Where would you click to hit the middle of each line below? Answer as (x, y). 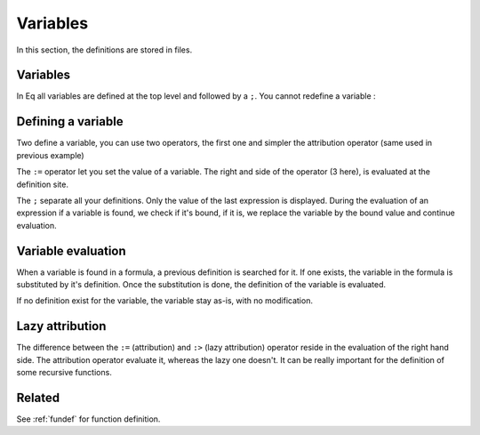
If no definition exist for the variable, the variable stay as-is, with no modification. (164, 301)
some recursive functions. (64, 373)
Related (38, 397)
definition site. (42, 184)
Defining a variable (70, 121)
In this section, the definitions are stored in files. (104, 50)
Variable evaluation (71, 250)
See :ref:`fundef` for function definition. (88, 419)
